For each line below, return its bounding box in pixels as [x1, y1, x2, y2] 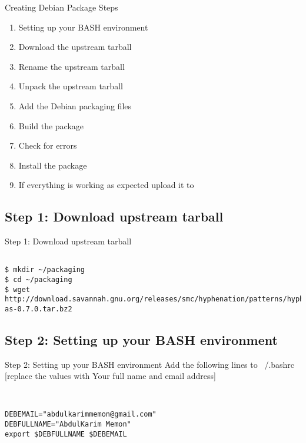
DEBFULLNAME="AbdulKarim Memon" [5, 420, 131, 429]
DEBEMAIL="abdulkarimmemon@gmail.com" [5, 410, 157, 419]
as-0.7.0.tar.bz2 [5, 305, 72, 314]
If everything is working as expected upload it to [18, 179, 194, 191]
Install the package [18, 159, 87, 171]
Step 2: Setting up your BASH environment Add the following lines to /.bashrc [5, 358, 295, 370]
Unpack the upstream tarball [18, 80, 123, 92]
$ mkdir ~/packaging [5, 266, 85, 274]
